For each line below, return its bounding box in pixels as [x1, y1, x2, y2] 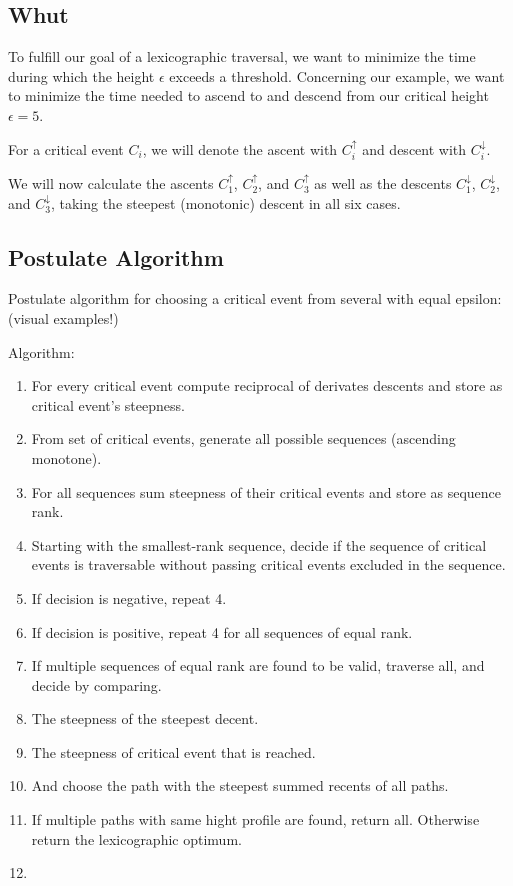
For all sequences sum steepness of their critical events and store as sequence [31, 481, 502, 502]
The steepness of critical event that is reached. [31, 741, 316, 762]
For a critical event [8, 138, 124, 159]
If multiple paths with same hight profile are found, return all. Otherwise [31, 809, 480, 830]
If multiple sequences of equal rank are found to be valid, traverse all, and [31, 655, 485, 676]
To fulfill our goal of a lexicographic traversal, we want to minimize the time [8, 46, 476, 67]
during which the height [8, 65, 155, 86]
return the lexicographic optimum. [31, 828, 242, 849]
